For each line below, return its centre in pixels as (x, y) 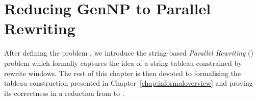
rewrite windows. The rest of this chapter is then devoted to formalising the (123, 73)
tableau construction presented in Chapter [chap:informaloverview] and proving (128, 83)
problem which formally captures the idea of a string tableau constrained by (123, 62)
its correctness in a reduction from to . (64, 93)
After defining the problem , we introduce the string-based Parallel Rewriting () (129, 53)
